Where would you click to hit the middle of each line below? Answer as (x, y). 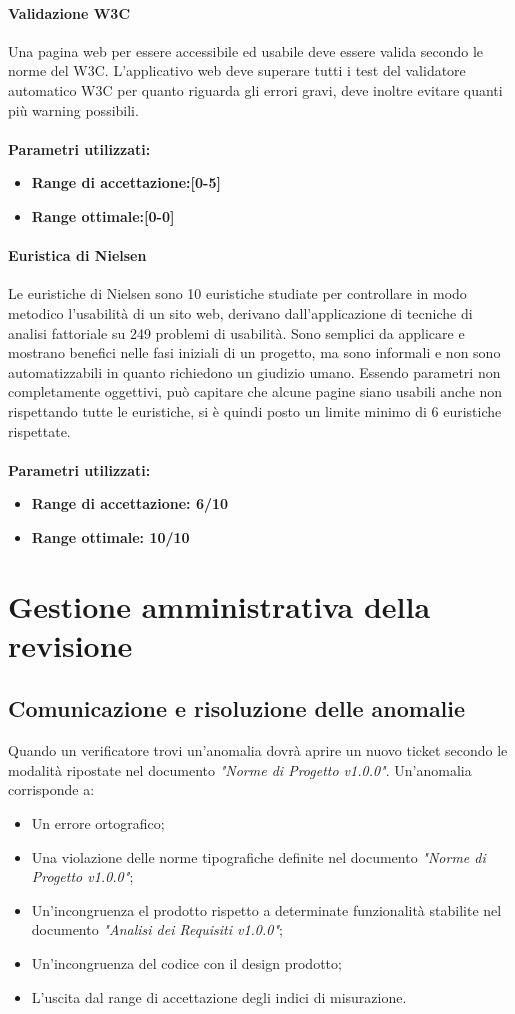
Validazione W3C (69, 12)
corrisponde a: (51, 789)
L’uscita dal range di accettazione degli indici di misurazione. (219, 996)
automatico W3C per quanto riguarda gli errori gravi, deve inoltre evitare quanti (255, 89)
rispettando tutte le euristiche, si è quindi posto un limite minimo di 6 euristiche (255, 410)
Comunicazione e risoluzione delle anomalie (237, 708)
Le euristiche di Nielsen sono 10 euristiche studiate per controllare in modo (237, 293)
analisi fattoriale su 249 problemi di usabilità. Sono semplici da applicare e (236, 332)
